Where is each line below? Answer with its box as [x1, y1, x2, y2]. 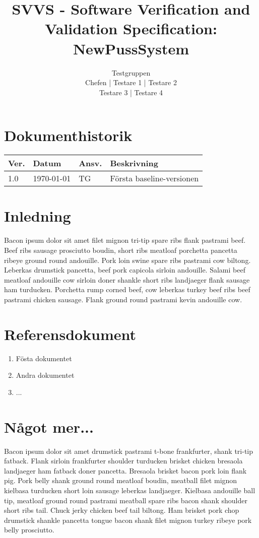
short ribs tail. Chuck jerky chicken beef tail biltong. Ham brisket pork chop [4, 505, 239, 515]
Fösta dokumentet [16, 353, 72, 363]
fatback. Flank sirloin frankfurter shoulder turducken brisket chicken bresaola [4, 455, 243, 466]
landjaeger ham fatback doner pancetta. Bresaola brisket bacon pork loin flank [4, 465, 247, 476]
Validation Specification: [45, 18, 217, 39]
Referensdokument [4, 323, 137, 344]
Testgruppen [111, 67, 151, 78]
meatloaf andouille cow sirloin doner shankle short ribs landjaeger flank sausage [4, 274, 250, 285]
